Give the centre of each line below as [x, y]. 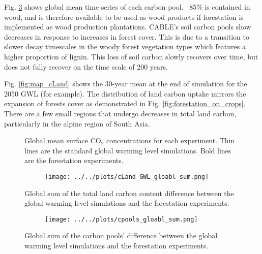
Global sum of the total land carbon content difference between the [129, 193]
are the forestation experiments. [74, 160]
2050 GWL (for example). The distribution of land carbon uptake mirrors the [125, 93]
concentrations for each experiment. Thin [171, 140]
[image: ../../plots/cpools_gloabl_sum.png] [121, 219]
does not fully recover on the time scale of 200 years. [86, 66]
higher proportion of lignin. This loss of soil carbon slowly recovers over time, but [131, 56]
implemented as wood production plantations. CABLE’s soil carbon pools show [128, 27]
